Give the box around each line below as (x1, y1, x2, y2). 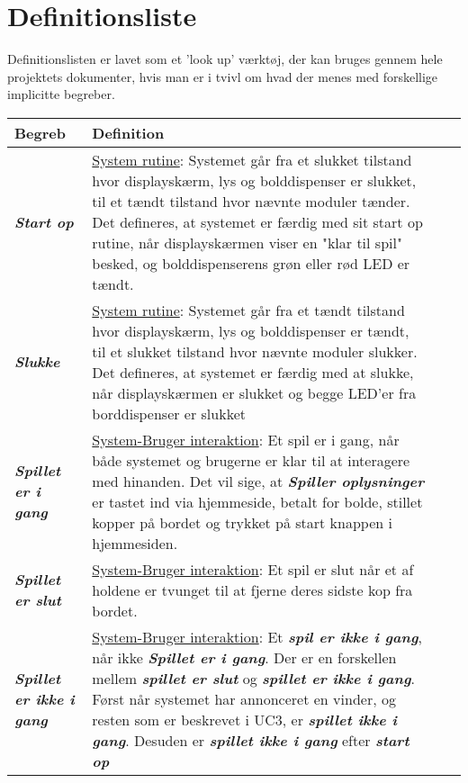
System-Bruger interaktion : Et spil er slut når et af (92, 558, 414, 580)
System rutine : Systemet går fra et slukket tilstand (92, 148, 412, 170)
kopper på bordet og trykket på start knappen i (92, 511, 392, 533)
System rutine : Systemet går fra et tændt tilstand (92, 299, 405, 320)
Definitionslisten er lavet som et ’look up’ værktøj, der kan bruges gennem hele (7, 49, 443, 68)
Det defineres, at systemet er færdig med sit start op (92, 211, 423, 232)
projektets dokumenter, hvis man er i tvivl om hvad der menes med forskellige (7, 67, 438, 85)
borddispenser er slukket (92, 402, 246, 424)
